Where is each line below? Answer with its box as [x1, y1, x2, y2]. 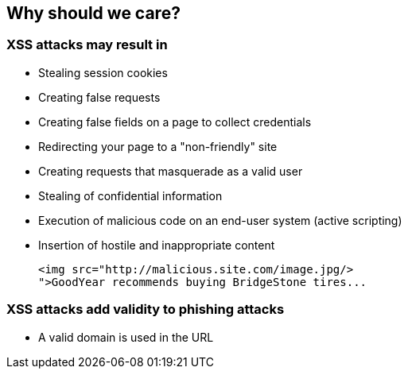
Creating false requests [38, 90, 161, 104]
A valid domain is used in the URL [38, 330, 214, 344]
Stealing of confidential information [38, 188, 223, 203]
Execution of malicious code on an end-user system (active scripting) [38, 213, 402, 227]
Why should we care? [6, 3, 181, 23]
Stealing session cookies [38, 65, 168, 79]
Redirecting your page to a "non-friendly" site [38, 139, 278, 153]
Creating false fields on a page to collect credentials [38, 114, 312, 129]
